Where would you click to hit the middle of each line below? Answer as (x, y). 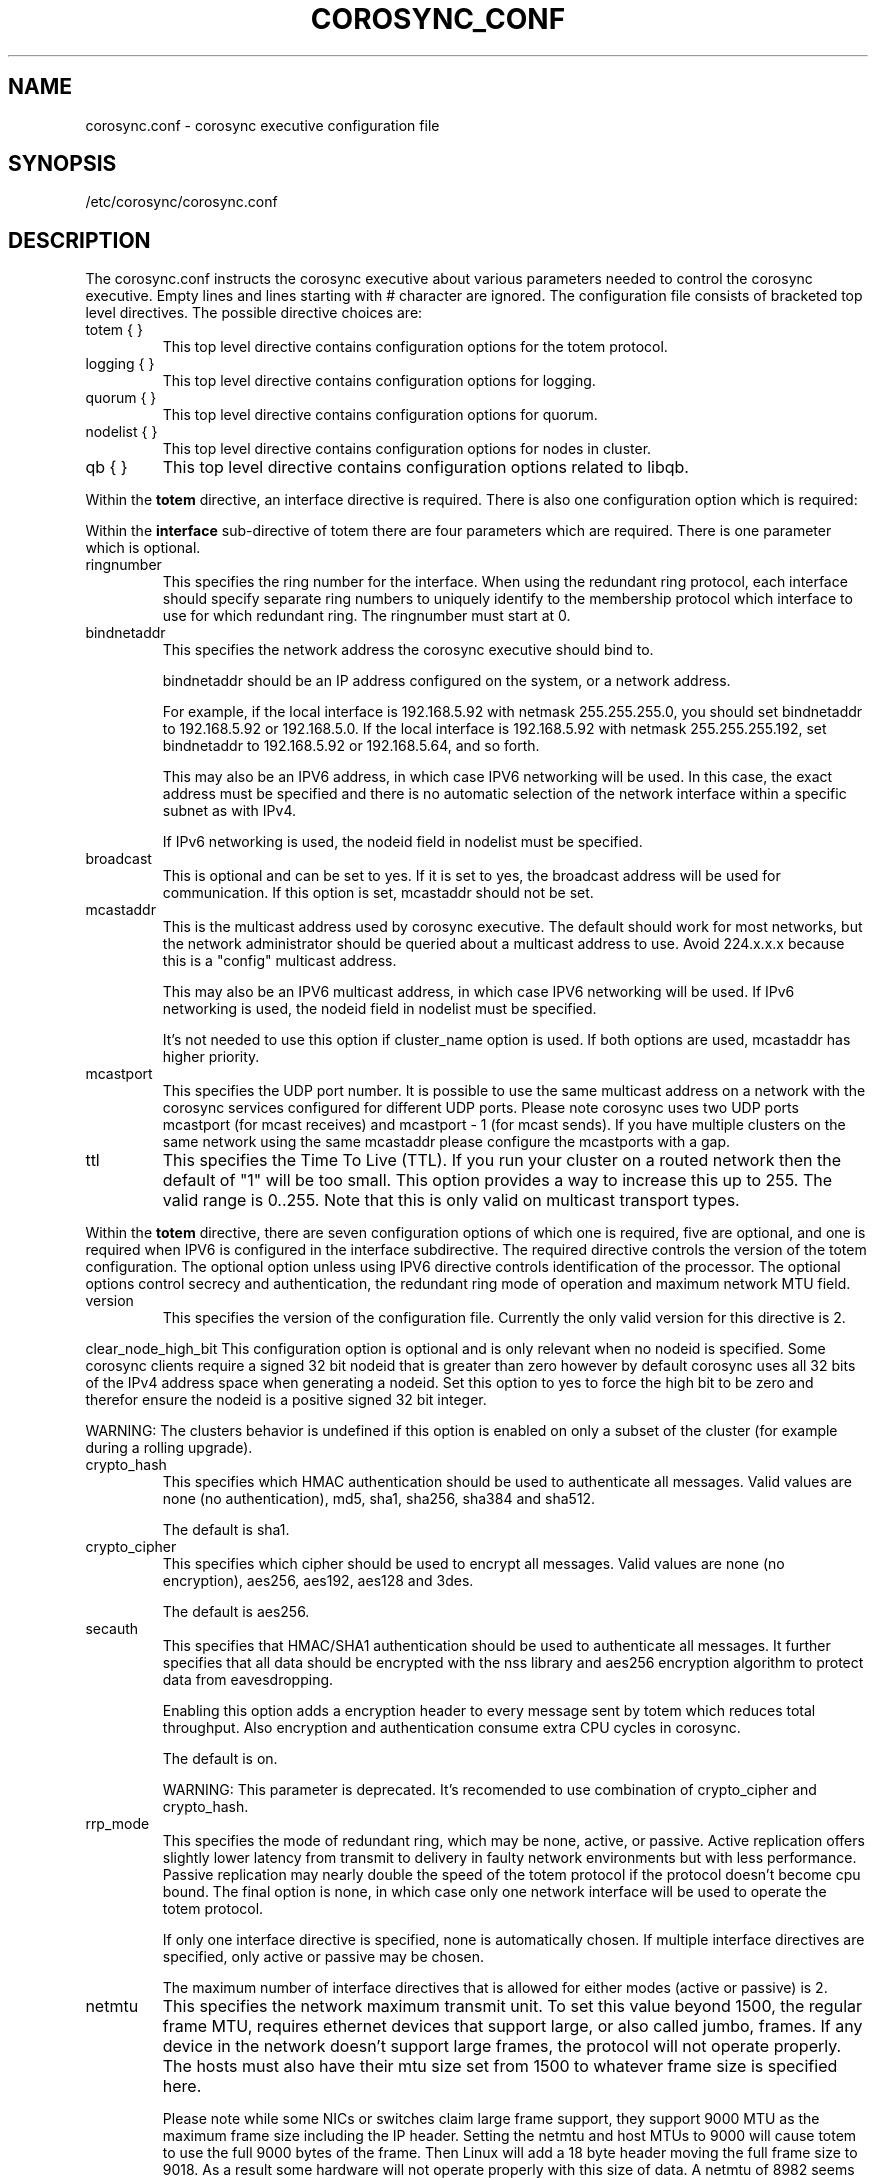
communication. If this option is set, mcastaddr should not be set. (378, 893)
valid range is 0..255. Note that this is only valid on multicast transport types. (451, 1200)
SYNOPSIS (62, 164)
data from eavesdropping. (248, 1680)
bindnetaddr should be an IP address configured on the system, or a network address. (446, 681)
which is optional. (143, 548)
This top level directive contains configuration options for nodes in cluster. (407, 449)
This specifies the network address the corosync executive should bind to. (408, 650)
